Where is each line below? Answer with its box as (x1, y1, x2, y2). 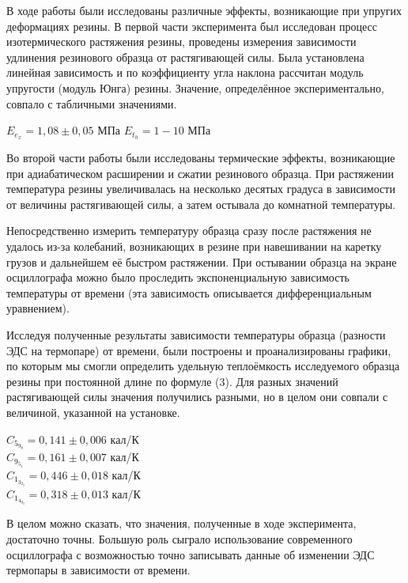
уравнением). (6, 300, 70, 316)
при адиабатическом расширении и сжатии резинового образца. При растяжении (6, 165, 394, 181)
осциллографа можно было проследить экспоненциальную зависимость (6, 269, 349, 286)
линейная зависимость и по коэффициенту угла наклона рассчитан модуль (6, 64, 364, 81)
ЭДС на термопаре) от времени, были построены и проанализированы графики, (6, 342, 391, 358)
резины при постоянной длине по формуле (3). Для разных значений (6, 373, 338, 389)
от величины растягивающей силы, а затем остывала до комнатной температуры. (6, 195, 396, 212)
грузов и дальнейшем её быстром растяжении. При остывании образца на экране (6, 253, 397, 270)
